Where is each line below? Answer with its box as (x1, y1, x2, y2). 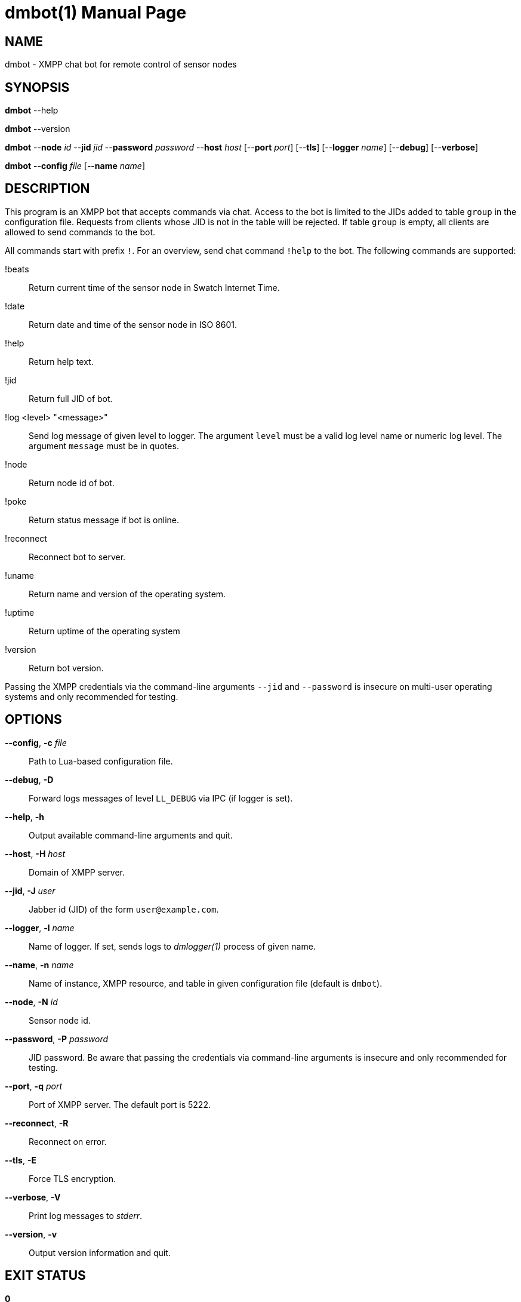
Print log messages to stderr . (29, 1210, 143, 1221)
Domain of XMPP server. (29, 867, 125, 877)
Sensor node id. (29, 1015, 91, 1025)
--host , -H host (5, 848, 65, 859)
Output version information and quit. (29, 1247, 171, 1258)
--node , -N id (5, 996, 58, 1007)
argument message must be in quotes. (29, 440, 179, 451)
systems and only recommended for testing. (5, 691, 178, 702)
